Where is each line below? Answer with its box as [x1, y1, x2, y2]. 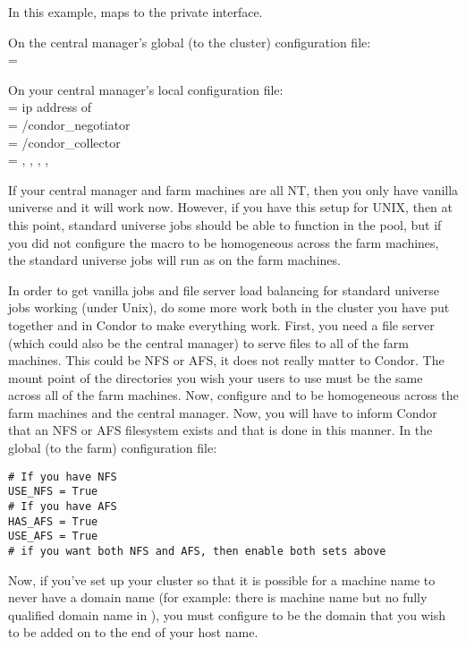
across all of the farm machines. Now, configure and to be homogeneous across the [8, 386, 459, 404]
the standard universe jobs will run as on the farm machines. [8, 251, 341, 269]
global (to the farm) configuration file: [8, 438, 217, 457]
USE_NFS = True [8, 485, 98, 498]
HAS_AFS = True [8, 515, 98, 528]
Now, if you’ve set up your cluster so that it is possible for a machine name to [8, 570, 436, 589]
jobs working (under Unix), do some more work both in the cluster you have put [8, 298, 450, 317]
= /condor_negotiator [8, 115, 131, 133]
